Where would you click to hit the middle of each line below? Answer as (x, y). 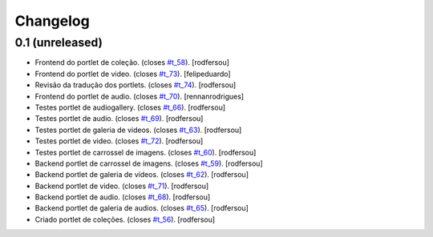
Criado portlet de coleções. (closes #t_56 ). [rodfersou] (125, 219)
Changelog (52, 21)
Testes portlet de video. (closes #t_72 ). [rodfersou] (119, 141)
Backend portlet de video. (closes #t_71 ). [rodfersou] (122, 186)
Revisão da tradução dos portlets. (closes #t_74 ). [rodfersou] (136, 85)
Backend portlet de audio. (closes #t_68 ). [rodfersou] (123, 197)
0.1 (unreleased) (59, 42)
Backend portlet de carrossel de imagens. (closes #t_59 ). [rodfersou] (149, 163)
